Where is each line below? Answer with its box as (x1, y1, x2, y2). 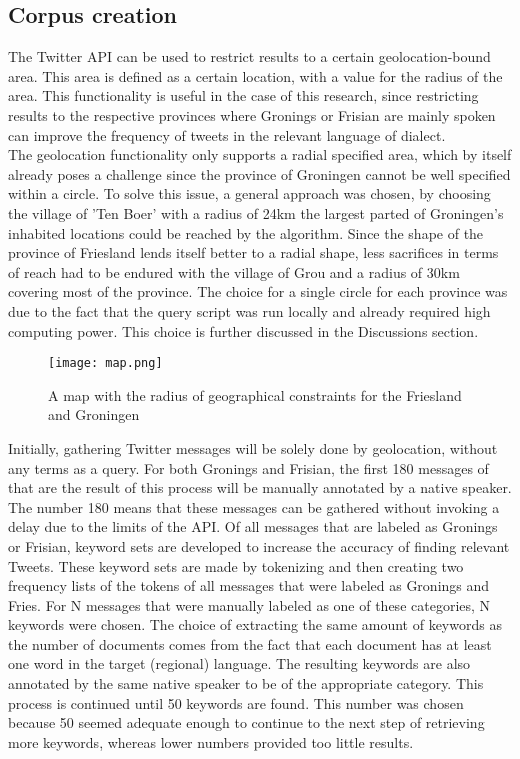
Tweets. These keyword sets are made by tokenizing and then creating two (8, 555, 464, 576)
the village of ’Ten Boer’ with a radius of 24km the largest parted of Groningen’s (8, 202, 504, 223)
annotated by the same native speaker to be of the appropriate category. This (8, 673, 484, 694)
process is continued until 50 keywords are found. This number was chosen (8, 692, 464, 713)
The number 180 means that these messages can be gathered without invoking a (8, 496, 500, 517)
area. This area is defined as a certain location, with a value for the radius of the (8, 65, 503, 86)
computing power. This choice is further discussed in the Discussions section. (8, 320, 479, 341)
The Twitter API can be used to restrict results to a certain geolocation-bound (8, 46, 491, 67)
